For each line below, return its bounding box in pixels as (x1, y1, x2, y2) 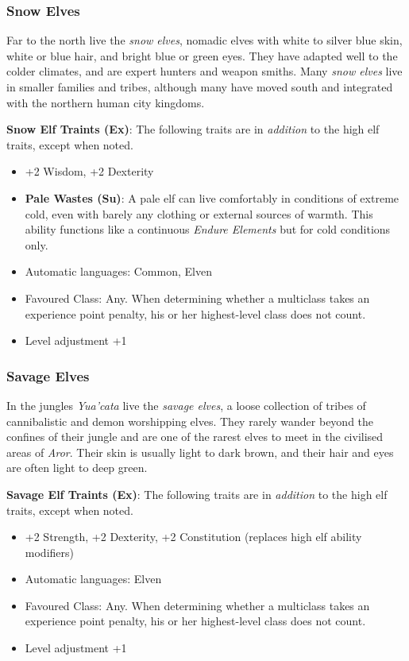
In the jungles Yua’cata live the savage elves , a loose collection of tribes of (6, 396, 366, 413)
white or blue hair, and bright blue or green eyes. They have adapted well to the (6, 47, 398, 64)
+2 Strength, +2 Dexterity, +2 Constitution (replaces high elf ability (25, 528, 362, 545)
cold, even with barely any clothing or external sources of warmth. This (25, 205, 373, 222)
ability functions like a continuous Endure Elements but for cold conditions (25, 221, 391, 238)
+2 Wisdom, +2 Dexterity (25, 163, 154, 180)
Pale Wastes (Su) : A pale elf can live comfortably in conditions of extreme (25, 189, 399, 206)
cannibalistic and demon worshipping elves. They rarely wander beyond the (6, 412, 374, 429)
